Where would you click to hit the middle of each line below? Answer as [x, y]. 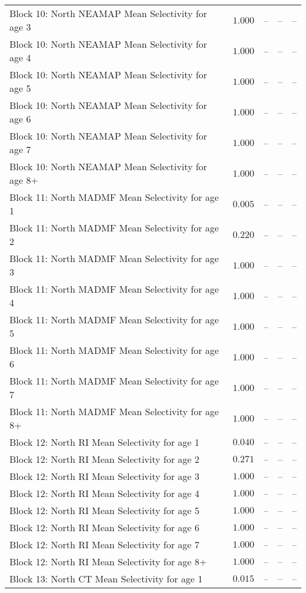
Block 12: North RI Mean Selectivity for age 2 [104, 459]
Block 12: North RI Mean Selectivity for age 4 [104, 493]
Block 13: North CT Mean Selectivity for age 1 [106, 579]
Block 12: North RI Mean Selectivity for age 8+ [108, 561]
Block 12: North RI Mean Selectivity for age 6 [104, 527]
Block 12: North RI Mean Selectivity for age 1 [104, 442]
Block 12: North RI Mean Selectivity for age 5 [104, 510]
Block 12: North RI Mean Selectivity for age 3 [104, 476]
